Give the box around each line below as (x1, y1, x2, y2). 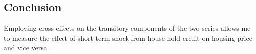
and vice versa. (4, 42, 49, 53)
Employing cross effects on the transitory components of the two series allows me (4, 23, 251, 33)
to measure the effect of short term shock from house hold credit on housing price (4, 32, 252, 43)
